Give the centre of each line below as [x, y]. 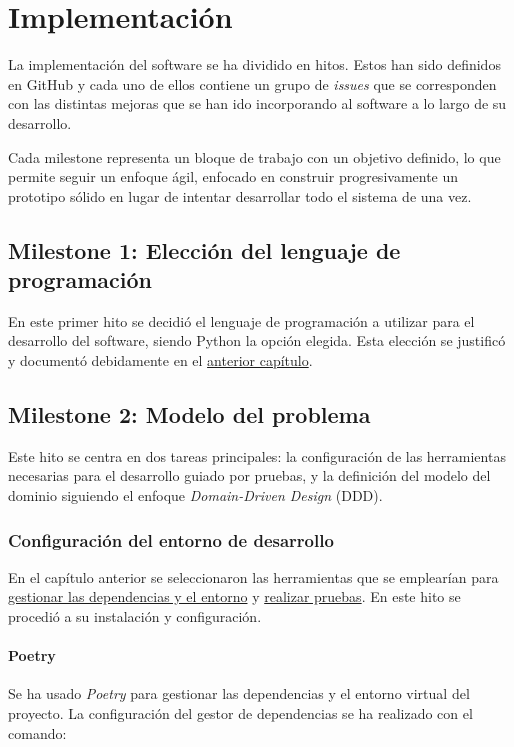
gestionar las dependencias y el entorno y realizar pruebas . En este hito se [234, 596]
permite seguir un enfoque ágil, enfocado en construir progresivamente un [233, 176]
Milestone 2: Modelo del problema [189, 414]
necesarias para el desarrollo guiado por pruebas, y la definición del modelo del [249, 475]
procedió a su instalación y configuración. [135, 616]
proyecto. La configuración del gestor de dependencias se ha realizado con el [240, 713]
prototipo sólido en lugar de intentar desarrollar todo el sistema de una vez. [240, 195]
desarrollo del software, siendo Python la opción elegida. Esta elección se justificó [257, 340]
